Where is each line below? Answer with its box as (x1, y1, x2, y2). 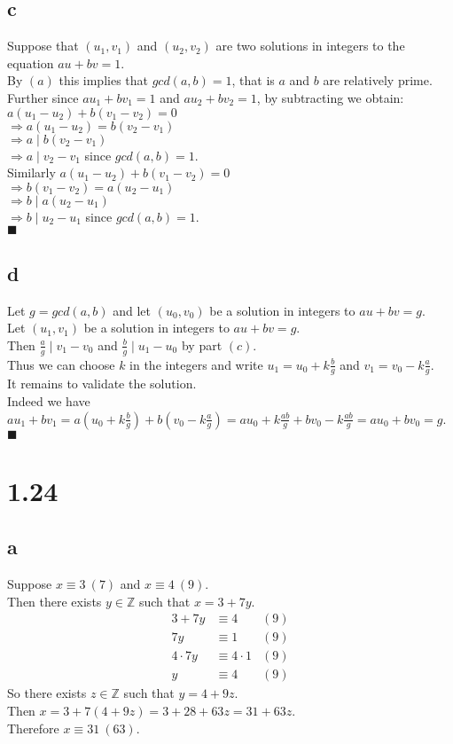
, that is (231, 71, 275, 90)
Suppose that (7, 36, 79, 55)
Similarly (7, 163, 56, 182)
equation (7, 53, 54, 72)
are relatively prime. (323, 71, 433, 90)
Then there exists (7, 591, 102, 610)
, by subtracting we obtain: (256, 88, 404, 106)
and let (113, 301, 152, 319)
